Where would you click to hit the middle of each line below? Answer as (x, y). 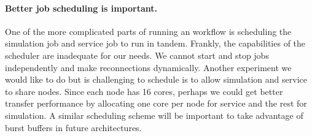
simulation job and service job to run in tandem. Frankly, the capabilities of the (155, 43)
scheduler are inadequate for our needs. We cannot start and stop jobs (137, 55)
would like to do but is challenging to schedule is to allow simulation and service (156, 79)
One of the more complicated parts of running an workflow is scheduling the (148, 31)
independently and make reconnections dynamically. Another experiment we (148, 67)
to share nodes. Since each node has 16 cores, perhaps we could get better (144, 91)
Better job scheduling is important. (81, 8)
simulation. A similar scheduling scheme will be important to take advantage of (154, 115)
